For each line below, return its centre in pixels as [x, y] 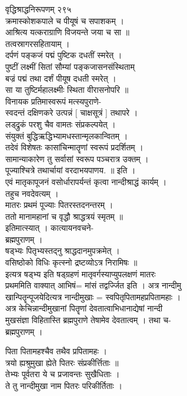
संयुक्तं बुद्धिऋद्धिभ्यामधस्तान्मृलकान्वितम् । [67, 135]
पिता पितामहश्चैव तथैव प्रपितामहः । [56, 351]
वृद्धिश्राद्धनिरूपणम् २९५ [39, 9]
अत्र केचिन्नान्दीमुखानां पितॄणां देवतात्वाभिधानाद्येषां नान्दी [84, 308]
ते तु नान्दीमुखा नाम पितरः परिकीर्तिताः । [64, 385]
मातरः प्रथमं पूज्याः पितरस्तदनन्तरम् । [59, 205]
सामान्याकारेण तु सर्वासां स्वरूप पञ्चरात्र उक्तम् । [77, 158]
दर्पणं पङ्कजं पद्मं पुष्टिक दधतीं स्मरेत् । [64, 55]
